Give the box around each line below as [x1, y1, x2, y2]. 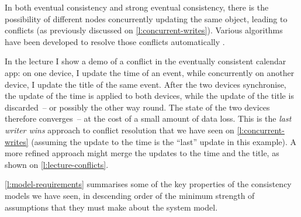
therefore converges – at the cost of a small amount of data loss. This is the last [5, 112, 292, 125]
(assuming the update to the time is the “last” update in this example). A [31, 135, 297, 147]
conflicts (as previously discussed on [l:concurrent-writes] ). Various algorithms [5, 24, 283, 36]
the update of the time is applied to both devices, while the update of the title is [5, 89, 294, 102]
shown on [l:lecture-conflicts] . [5, 158, 109, 170]
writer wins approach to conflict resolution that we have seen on [5, 123, 234, 136]
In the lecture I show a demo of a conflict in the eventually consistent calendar [5, 55, 286, 67]
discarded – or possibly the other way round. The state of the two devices [5, 101, 270, 113]
